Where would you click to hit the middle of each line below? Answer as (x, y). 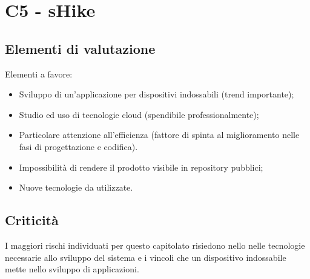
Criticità (32, 220)
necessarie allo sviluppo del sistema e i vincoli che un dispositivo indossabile (146, 257)
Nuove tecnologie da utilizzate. (76, 187)
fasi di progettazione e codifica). (78, 146)
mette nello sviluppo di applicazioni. (72, 269)
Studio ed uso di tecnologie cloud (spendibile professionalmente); (139, 114)
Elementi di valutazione (80, 48)
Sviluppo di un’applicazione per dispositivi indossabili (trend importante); (157, 94)
